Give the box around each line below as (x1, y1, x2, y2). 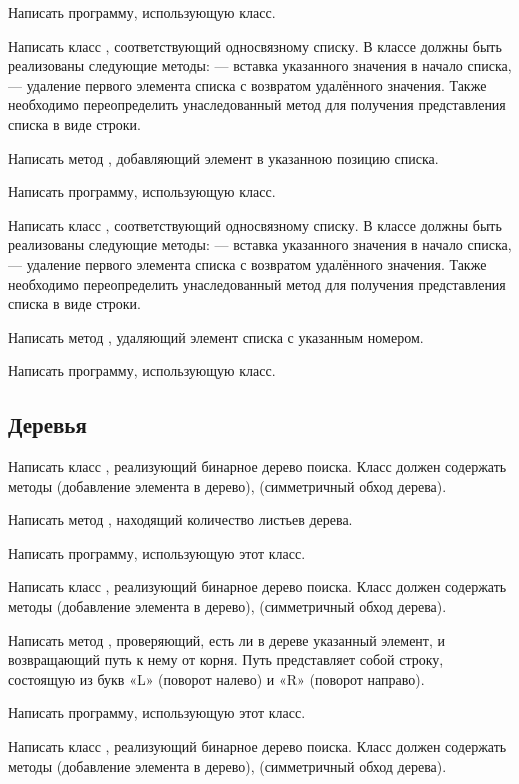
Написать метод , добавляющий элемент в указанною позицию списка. (8, 147, 439, 168)
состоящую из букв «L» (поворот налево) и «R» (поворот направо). (8, 668, 425, 689)
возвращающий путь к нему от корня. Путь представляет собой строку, (8, 649, 444, 670)
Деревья (8, 409, 87, 440)
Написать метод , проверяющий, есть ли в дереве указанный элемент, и (8, 629, 446, 650)
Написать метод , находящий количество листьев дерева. (8, 509, 353, 530)
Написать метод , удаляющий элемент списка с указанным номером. (8, 326, 424, 347)
